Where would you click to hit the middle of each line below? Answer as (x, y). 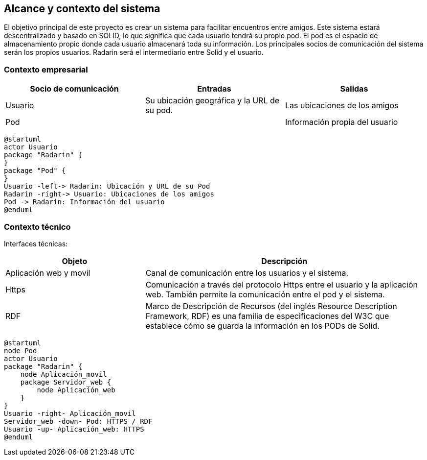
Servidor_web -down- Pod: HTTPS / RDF (78, 421)
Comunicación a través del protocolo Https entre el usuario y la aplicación (281, 284)
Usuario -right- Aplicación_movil (70, 413)
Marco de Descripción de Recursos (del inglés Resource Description (271, 306)
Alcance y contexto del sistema (82, 9)
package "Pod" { (35, 171)
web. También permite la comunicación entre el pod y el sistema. (265, 294)
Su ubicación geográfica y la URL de (212, 101)
